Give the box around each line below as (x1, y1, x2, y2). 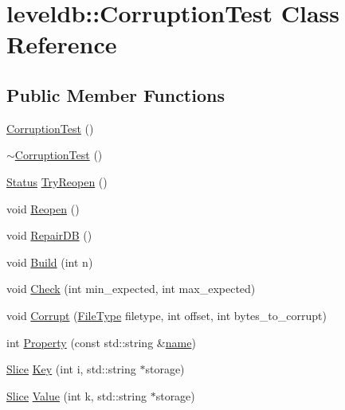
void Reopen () (6, 200, 80, 217)
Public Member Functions (6, 82, 225, 107)
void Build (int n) (6, 253, 93, 270)
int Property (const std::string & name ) (6, 334, 196, 350)
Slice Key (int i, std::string (6, 361, 136, 377)
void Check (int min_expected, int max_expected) (6, 280, 256, 297)
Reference (6, 28, 117, 61)
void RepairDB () (6, 227, 92, 244)
